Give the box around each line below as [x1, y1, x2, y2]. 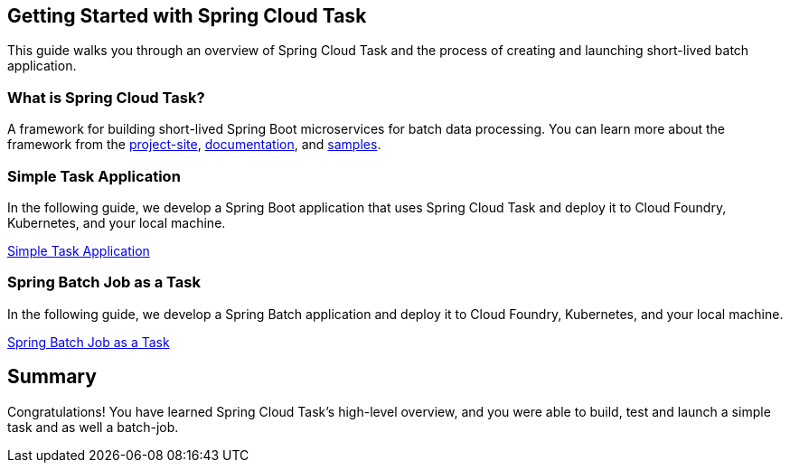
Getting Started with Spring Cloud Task [7, 5, 367, 27]
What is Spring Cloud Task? [7, 88, 205, 107]
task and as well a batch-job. [7, 418, 179, 435]
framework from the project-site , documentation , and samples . [7, 136, 381, 153]
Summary [7, 365, 97, 389]
